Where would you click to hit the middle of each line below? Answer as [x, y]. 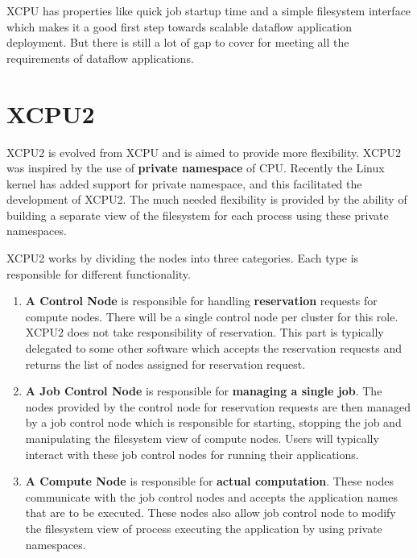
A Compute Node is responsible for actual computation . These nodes [209, 481]
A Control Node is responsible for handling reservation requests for [201, 301]
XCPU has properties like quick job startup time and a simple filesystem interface [209, 10]
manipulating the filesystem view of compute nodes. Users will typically [202, 438]
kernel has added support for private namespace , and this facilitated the [184, 183]
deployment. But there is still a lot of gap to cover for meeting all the [178, 42]
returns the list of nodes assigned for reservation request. [165, 364]
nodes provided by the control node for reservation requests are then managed [218, 406]
